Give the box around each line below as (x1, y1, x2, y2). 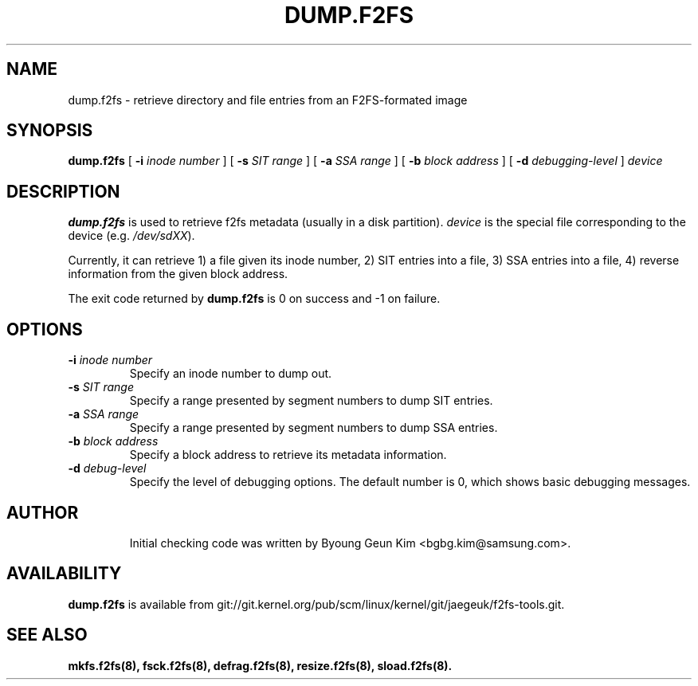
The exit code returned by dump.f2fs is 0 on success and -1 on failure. (68, 292, 441, 306)
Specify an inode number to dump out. (129, 367, 332, 381)
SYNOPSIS (6, 120, 93, 141)
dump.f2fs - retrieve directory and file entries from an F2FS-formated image (68, 92, 468, 107)
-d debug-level (68, 461, 147, 476)
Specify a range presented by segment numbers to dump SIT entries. (129, 394, 493, 408)
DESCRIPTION (6, 181, 120, 202)
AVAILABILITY (6, 563, 122, 584)
